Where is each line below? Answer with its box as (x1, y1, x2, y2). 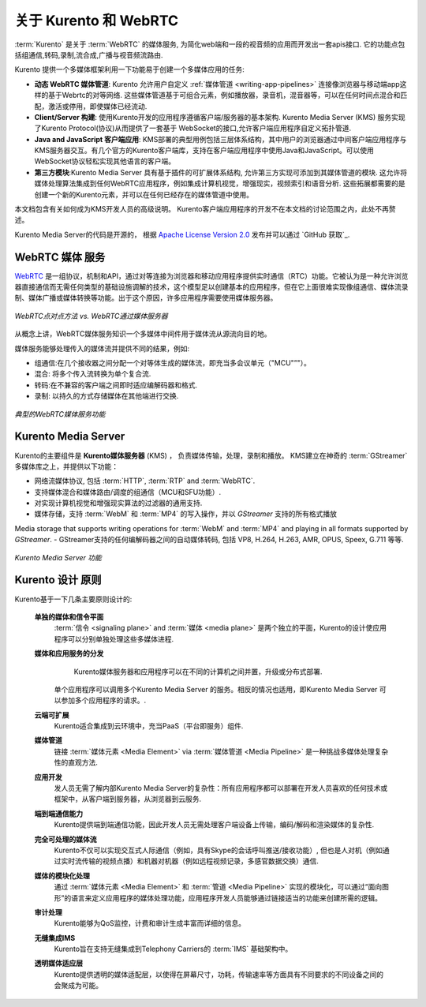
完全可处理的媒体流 (34, 834, 97, 844)
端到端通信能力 (34, 809, 83, 818)
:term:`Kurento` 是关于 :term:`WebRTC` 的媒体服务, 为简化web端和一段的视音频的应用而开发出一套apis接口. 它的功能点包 (14, 39, 405, 49)
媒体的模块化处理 (34, 870, 90, 880)
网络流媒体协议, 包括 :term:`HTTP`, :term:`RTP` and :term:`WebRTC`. (34, 476, 256, 485)
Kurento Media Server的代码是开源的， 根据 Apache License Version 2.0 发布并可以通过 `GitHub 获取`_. (14, 230, 350, 239)
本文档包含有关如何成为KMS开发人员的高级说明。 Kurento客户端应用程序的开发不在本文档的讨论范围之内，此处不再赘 (14, 204, 396, 214)
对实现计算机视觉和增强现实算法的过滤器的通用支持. (34, 498, 203, 508)
